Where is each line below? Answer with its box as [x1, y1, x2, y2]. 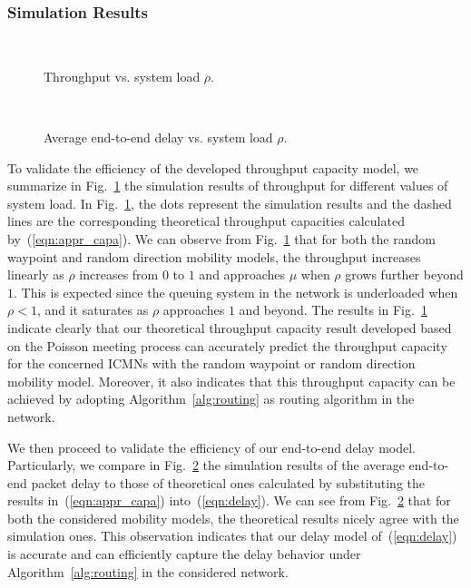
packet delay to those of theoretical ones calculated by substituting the [31, 473, 425, 492]
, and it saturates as [36, 300, 149, 319]
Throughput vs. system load [44, 66, 201, 85]
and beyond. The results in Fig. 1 [239, 300, 427, 319]
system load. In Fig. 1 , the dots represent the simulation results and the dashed [7, 193, 452, 212]
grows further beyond [345, 265, 464, 284]
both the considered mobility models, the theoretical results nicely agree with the [7, 508, 459, 527]
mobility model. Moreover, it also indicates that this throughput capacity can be [7, 371, 456, 390]
